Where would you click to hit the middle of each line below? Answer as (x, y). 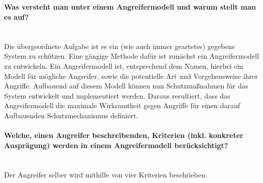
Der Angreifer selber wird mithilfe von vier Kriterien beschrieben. (106, 174)
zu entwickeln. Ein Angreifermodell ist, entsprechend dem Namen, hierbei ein (124, 65)
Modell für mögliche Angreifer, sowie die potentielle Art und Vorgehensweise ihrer (131, 76)
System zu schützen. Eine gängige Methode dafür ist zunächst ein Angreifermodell (131, 56)
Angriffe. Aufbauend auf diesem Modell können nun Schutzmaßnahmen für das (126, 86)
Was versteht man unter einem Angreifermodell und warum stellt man (130, 7)
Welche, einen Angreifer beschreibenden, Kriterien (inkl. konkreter (124, 135)
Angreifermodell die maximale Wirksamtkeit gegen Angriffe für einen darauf (122, 105)
